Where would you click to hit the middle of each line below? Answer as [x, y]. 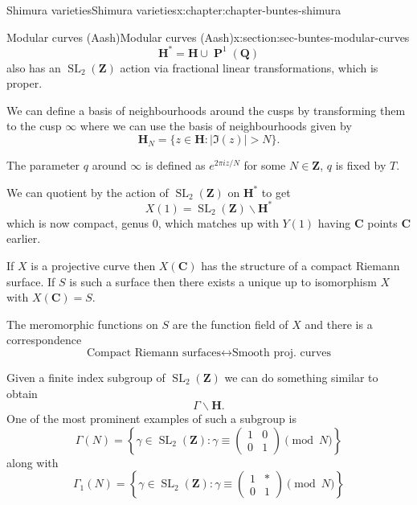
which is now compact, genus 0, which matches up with [143, 222]
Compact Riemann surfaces [154, 353]
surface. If [31, 281]
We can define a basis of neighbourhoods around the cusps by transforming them [206, 110]
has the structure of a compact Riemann [300, 265]
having [334, 222]
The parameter [43, 165]
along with [33, 462]
